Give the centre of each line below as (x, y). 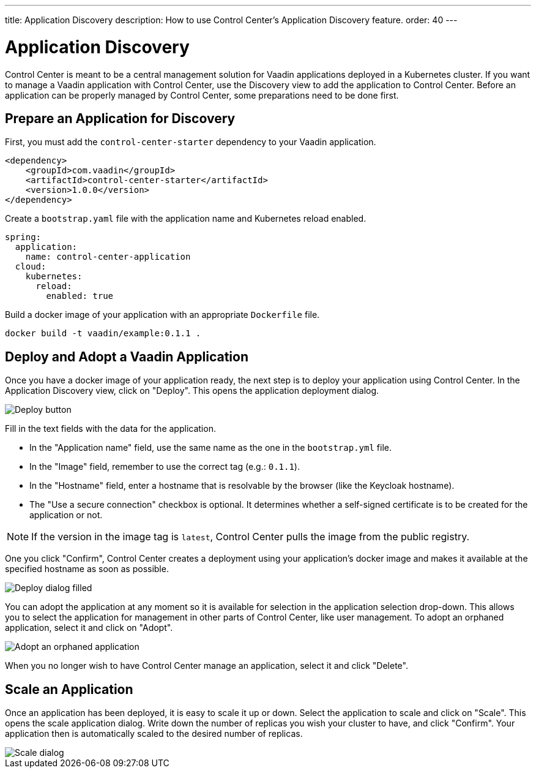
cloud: (31, 267)
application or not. (66, 515)
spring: (23, 237)
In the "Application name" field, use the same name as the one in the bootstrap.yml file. (210, 448)
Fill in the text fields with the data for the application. (110, 429)
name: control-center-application (108, 257)
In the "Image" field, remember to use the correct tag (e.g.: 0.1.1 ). (165, 467)
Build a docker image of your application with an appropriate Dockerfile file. (162, 315)
